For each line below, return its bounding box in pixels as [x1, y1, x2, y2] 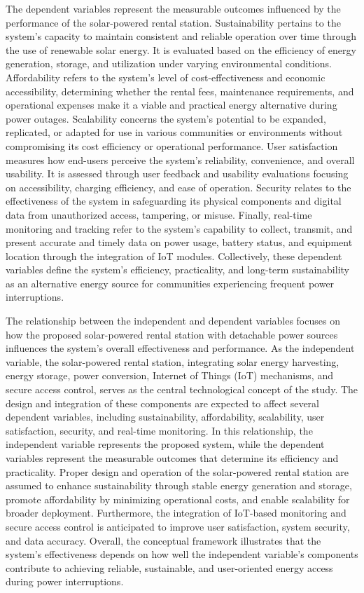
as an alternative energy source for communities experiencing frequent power [6, 275, 335, 290]
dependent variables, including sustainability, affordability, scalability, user [6, 409, 325, 424]
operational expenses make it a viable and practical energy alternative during [6, 97, 337, 112]
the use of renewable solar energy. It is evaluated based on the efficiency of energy [6, 42, 356, 57]
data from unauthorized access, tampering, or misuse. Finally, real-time [6, 207, 312, 221]
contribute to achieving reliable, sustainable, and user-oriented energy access [6, 560, 333, 575]
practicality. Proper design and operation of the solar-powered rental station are [6, 464, 349, 479]
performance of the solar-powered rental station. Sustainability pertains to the [6, 15, 341, 29]
